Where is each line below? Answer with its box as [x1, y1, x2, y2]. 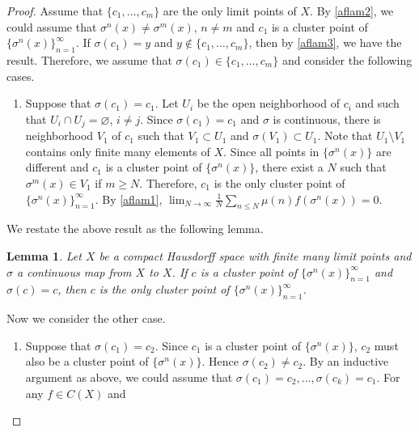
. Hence [201, 353, 239, 370]
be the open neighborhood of [197, 95, 340, 112]
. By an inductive [303, 353, 389, 370]
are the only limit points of [163, 2, 297, 19]
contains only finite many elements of [25, 142, 210, 159]
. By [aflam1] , [95, 190, 163, 207]
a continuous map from [17, 263, 132, 280]
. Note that [317, 127, 373, 144]
